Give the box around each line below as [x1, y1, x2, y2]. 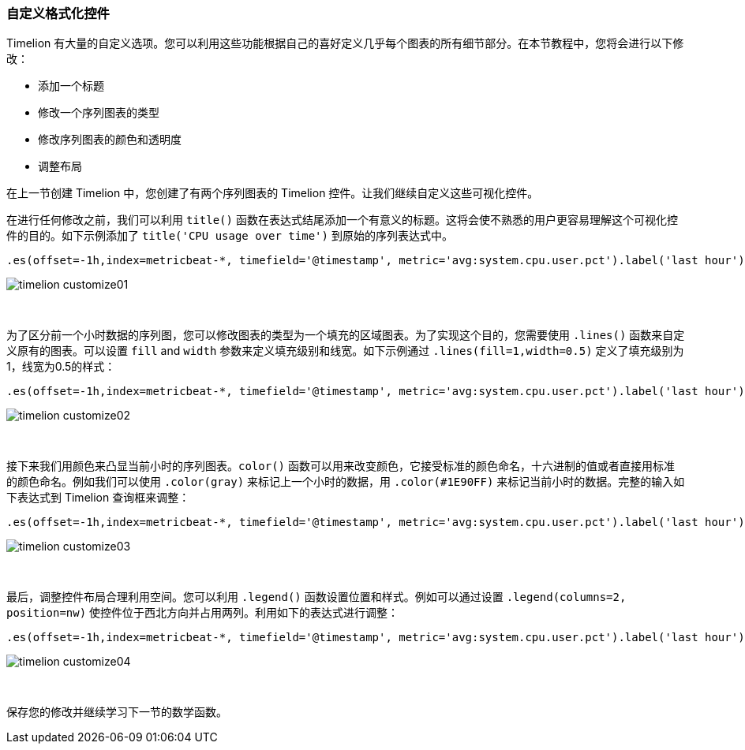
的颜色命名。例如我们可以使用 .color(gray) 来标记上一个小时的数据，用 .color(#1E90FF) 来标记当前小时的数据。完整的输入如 [6, 475, 685, 489]
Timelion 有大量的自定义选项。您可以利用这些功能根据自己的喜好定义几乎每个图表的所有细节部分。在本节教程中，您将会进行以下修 [6, 36, 684, 50]
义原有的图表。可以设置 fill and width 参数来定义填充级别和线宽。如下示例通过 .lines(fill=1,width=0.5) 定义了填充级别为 [6, 344, 684, 358]
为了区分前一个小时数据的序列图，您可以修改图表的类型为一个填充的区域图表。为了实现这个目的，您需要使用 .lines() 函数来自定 [6, 328, 685, 342]
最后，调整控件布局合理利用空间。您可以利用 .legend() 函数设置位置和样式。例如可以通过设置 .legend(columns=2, [6, 590, 627, 604]
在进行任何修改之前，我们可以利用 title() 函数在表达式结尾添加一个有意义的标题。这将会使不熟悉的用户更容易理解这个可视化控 [6, 213, 678, 227]
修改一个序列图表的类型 [38, 106, 159, 120]
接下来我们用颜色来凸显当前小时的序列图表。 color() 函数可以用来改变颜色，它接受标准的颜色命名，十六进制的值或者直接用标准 [6, 459, 675, 473]
